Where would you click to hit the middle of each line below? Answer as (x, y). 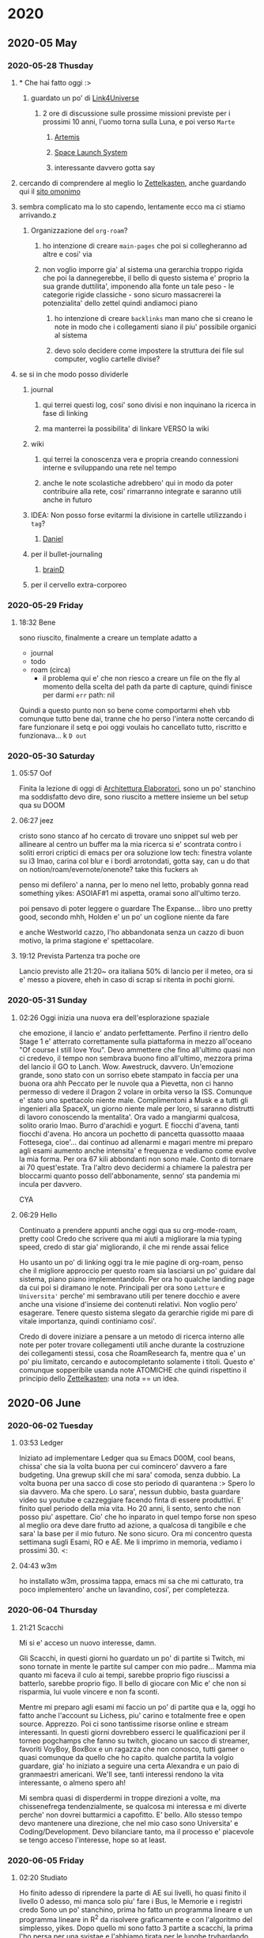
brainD (53, 569)
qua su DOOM (42, 805)
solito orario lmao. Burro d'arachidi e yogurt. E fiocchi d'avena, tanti (129, 1125)
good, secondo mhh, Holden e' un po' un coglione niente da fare (124, 917)
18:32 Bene (37, 622)
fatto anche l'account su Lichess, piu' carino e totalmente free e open (132, 1715)
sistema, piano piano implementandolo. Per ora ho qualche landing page (136, 1279)
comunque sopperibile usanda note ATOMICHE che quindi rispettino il (132, 1369)
